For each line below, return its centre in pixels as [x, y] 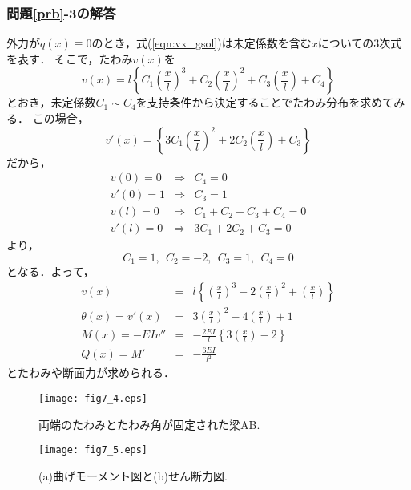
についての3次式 [360, 43]
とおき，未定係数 [51, 102]
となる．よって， [50, 271]
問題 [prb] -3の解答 [61, 12]
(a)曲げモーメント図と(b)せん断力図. [133, 475]
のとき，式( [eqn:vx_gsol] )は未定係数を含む [201, 43]
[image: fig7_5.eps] [93, 450]
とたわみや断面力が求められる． [91, 373]
